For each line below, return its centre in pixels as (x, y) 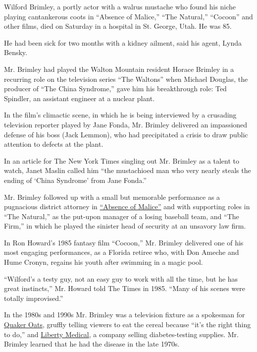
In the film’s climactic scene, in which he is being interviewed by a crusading (120, 115)
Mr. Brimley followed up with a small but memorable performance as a (112, 197)
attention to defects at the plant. (54, 144)
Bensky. (16, 52)
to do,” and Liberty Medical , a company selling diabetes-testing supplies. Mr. (121, 334)
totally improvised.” (34, 298)
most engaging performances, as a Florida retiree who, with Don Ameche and (122, 252)
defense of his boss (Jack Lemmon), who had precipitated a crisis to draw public (126, 134)
